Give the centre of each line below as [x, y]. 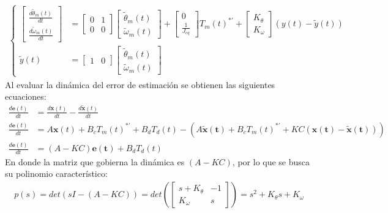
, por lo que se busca [271, 161]
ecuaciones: [26, 96]
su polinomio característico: [56, 174]
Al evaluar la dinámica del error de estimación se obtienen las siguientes [140, 84]
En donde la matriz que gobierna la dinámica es [95, 161]
